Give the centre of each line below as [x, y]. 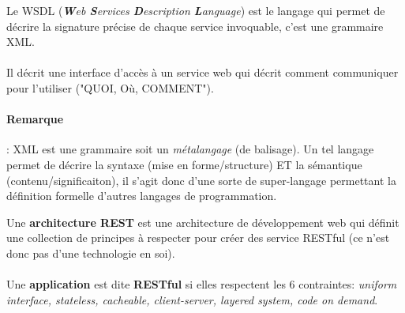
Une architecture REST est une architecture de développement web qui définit [203, 222]
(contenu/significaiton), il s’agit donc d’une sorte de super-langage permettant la [201, 180]
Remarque [35, 119]
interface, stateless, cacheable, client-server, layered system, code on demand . [192, 299]
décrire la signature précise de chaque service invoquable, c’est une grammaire [195, 26]
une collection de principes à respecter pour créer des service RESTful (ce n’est [198, 238]
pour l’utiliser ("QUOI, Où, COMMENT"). [110, 87]
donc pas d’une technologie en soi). [91, 253]
